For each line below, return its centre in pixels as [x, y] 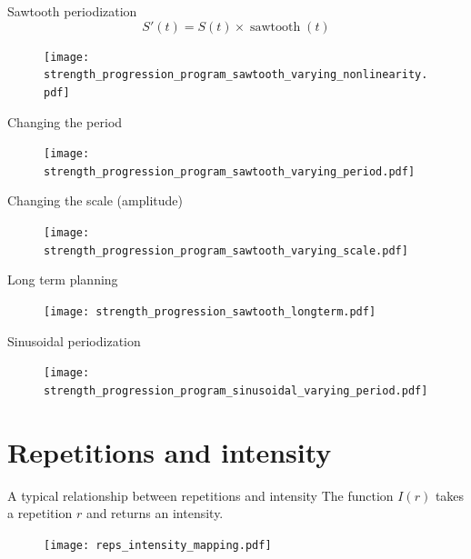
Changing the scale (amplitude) [95, 200]
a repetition [40, 513]
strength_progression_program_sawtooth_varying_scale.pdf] [226, 250]
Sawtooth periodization [72, 11]
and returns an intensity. [155, 513]
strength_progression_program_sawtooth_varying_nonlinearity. [236, 75]
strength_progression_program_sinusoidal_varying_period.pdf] [236, 390]
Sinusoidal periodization [74, 340]
